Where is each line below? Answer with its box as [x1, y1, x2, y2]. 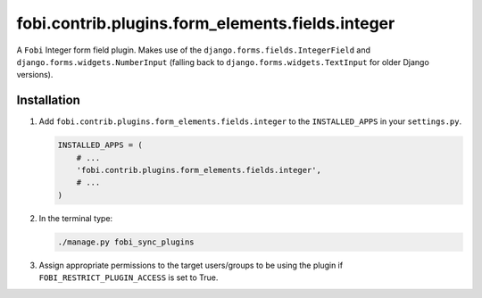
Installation [16, 93, 80, 108]
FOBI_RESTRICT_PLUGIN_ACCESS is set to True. [38, 272, 219, 283]
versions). [16, 70, 54, 80]
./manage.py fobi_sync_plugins [57, 236, 195, 247]
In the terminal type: [38, 212, 113, 223]
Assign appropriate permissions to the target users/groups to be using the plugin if [38, 260, 344, 270]
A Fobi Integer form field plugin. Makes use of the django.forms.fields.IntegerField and [16, 45, 370, 55]
